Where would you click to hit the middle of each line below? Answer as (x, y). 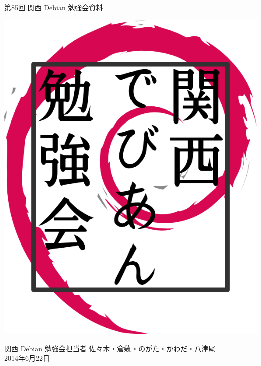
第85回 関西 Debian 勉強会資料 (54, 7)
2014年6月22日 (27, 358)
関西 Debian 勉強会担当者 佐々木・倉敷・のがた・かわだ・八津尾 (110, 348)
